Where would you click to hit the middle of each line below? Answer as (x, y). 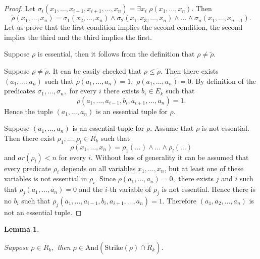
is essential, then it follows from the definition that (116, 54)
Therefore (182, 200)
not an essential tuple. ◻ (43, 212)
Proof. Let (20, 8)
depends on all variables (98, 168)
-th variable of (129, 189)
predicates (20, 91)
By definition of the (226, 81)
